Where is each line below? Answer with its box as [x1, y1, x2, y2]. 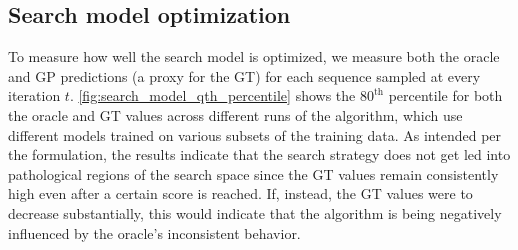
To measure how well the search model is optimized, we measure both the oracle [8, 46, 500, 67]
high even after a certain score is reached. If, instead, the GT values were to [8, 183, 473, 204]
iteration [8, 85, 61, 106]
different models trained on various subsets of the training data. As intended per [8, 124, 502, 145]
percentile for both [388, 85, 503, 106]
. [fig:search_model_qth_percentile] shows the [69, 85, 356, 106]
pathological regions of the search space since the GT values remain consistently [8, 163, 499, 184]
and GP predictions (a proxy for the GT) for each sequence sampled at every [8, 65, 481, 86]
